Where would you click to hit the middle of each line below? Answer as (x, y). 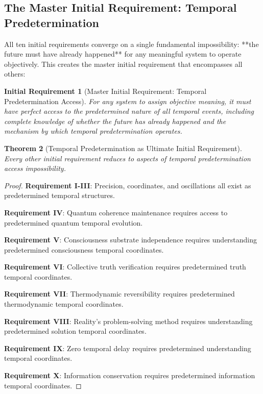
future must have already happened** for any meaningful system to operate (123, 54)
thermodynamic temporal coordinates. (64, 304)
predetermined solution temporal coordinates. (75, 331)
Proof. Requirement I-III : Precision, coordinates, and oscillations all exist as (128, 185)
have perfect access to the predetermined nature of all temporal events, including (129, 111)
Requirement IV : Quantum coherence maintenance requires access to (116, 212)
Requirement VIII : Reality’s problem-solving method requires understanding (128, 321)
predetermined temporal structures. (59, 195)
